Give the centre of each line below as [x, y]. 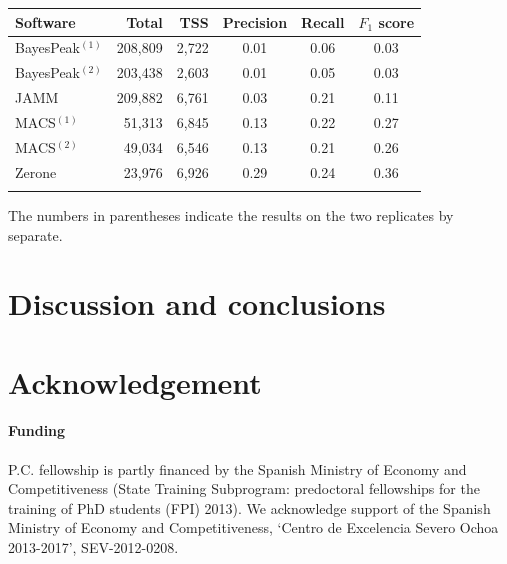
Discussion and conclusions [197, 303]
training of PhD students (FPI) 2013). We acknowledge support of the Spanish [249, 507]
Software [45, 21]
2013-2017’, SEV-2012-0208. [93, 547]
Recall [323, 21]
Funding [37, 430]
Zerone [36, 171]
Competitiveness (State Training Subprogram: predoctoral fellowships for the [244, 488]
